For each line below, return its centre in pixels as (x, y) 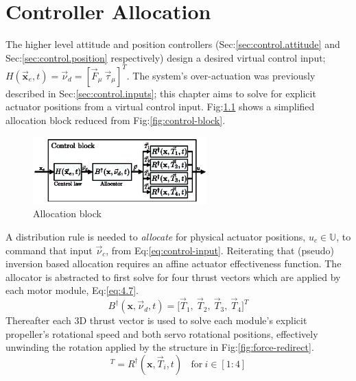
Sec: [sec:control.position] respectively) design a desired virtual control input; (166, 57)
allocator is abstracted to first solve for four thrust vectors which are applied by (173, 276)
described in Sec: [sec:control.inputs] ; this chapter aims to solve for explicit (161, 93)
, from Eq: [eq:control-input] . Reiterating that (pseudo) (220, 250)
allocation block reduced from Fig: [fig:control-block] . (116, 120)
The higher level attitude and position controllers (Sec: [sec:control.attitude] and (173, 44)
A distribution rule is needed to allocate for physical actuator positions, (156, 236)
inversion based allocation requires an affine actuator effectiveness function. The (174, 263)
